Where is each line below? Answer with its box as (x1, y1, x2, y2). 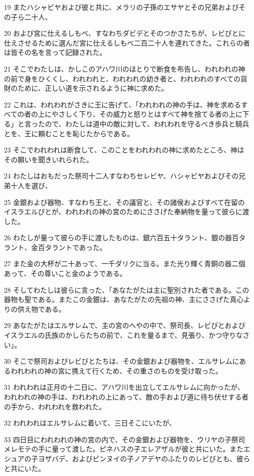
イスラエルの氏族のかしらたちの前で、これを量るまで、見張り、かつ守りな (4, 330, 243, 340)
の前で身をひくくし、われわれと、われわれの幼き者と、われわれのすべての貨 (4, 73, 248, 83)
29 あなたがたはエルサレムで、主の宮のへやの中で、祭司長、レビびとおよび (4, 320, 246, 330)
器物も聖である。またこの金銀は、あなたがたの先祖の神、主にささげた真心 (4, 294, 244, 304)
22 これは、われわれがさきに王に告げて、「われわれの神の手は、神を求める (4, 99, 241, 109)
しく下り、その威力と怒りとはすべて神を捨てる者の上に (65, 109, 243, 119)
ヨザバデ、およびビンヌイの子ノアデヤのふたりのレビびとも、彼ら (38, 453, 250, 463)
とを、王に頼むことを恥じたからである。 (4, 128, 134, 138)
